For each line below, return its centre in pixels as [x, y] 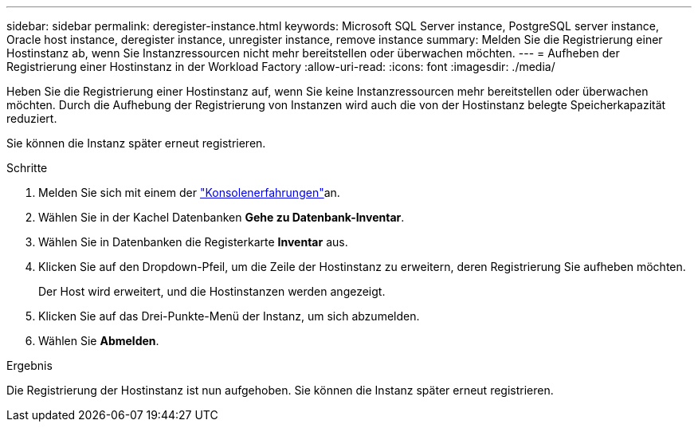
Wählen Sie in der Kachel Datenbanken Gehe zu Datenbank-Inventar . [222, 217]
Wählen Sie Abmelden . [99, 341]
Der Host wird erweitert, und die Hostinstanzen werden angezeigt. [212, 291]
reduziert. [32, 118]
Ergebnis [29, 365]
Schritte [27, 168]
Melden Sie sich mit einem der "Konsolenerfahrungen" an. [189, 192]
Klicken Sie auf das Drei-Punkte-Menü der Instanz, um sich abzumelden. [229, 316]
